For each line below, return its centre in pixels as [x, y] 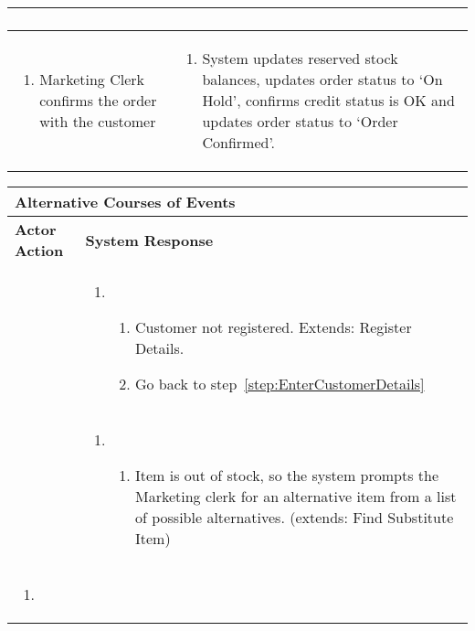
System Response [149, 240]
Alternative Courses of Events [125, 202]
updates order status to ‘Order [300, 121]
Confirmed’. [239, 142]
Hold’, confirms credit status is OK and [328, 100]
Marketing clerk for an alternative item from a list [296, 496]
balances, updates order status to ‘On [322, 79]
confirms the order [98, 100]
